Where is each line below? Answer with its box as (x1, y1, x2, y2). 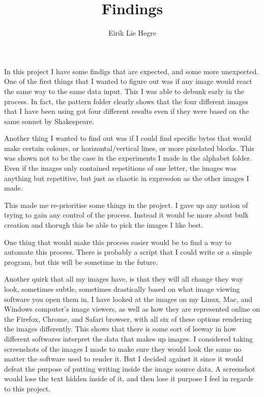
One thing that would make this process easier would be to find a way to (4, 236, 231, 247)
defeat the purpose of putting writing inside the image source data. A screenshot (4, 363, 255, 374)
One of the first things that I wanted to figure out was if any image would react (4, 76, 252, 86)
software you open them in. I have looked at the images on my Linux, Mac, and (4, 293, 253, 304)
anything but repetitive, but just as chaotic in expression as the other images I (4, 172, 249, 183)
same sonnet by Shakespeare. (4, 115, 95, 126)
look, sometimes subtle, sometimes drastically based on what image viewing (4, 284, 240, 294)
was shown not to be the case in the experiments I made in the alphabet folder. (4, 152, 252, 163)
